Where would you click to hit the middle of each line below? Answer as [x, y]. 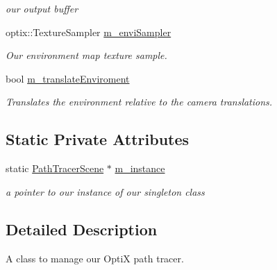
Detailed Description [82, 229]
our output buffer [42, 8]
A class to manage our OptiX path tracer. [95, 258]
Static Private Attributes [98, 139]
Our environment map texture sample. [86, 55]
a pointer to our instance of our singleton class [105, 191]
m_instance [140, 168]
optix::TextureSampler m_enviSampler [89, 32]
